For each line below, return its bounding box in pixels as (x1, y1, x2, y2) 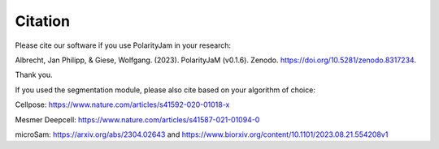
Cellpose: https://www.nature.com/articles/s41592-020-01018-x (15, 100, 230, 109)
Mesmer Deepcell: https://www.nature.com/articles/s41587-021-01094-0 (15, 114, 260, 125)
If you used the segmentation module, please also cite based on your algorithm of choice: (15, 85, 316, 95)
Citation (15, 12, 71, 30)
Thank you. (15, 70, 53, 80)
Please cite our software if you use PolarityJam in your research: (15, 40, 232, 50)
